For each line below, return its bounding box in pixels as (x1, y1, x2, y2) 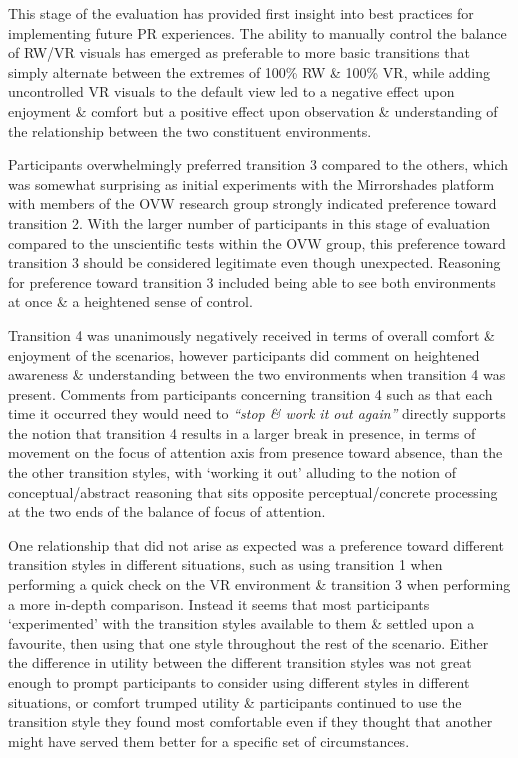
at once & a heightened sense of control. (8, 291, 253, 312)
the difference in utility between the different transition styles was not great (8, 652, 472, 673)
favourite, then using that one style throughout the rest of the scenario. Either (8, 632, 489, 653)
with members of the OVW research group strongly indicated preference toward (8, 193, 497, 214)
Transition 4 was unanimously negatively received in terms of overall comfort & (8, 324, 495, 345)
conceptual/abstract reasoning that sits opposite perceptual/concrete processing (8, 481, 498, 502)
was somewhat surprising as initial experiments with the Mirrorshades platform (8, 173, 495, 194)
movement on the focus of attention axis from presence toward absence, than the (8, 442, 503, 463)
